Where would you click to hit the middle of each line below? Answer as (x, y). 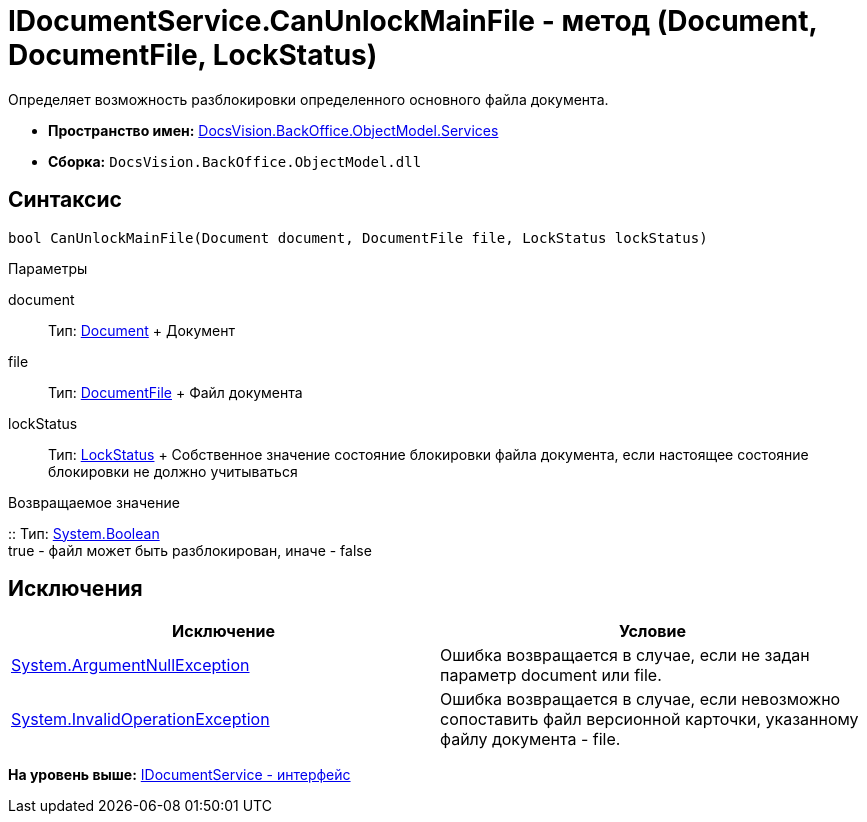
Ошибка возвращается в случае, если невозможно (640, 699)
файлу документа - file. (530, 739)
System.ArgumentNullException (130, 665)
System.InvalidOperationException (140, 719)
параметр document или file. (551, 675)
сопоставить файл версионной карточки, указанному (649, 719)
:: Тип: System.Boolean (84, 533)
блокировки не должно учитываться (173, 471)
